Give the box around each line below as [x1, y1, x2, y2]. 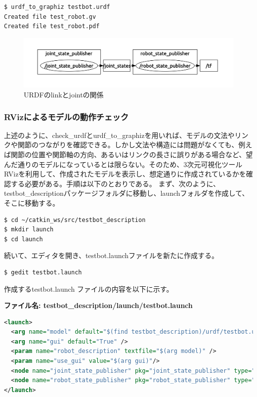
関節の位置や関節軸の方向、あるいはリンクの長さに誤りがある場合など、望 [10, 149, 253, 159]
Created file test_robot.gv [4, 13, 96, 20]
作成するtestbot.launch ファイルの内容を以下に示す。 [4, 283, 173, 294]
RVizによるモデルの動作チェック [4, 110, 128, 123]
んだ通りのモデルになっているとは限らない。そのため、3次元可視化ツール [4, 159, 243, 169]
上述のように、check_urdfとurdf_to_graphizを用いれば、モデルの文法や [4, 130, 235, 140]
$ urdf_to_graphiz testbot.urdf [4, 3, 110, 10]
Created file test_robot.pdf [4, 23, 100, 30]
